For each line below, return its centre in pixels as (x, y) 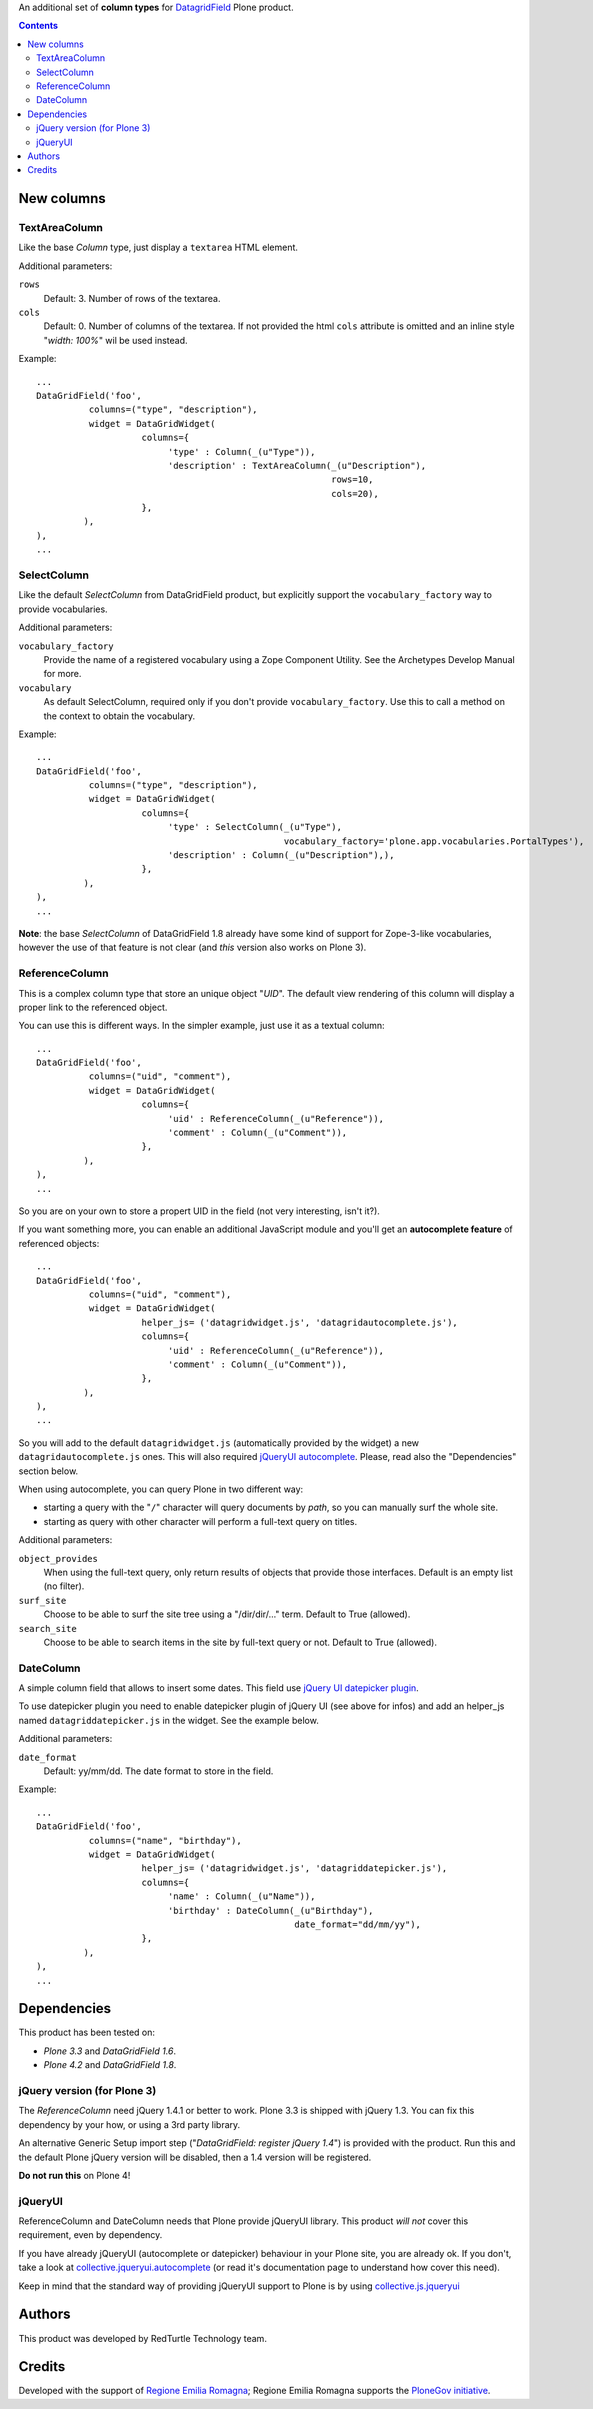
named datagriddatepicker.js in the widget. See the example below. (168, 1720)
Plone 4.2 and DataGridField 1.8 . (110, 2065)
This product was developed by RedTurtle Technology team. (142, 2338)
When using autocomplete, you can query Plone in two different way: (161, 1489)
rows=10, (352, 479)
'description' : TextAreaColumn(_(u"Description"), (297, 465)
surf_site (42, 1600)
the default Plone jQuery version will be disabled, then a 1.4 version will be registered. (195, 2157)
